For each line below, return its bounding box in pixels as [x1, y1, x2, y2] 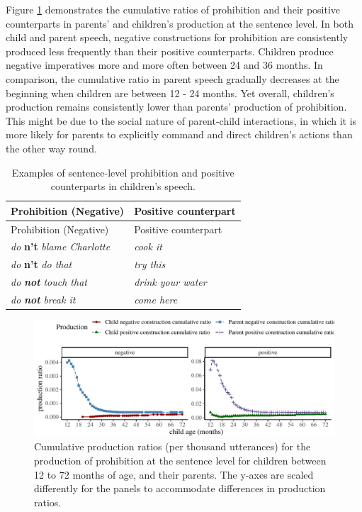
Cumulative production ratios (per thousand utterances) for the [34, 439, 311, 454]
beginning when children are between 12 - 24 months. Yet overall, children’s [6, 85, 334, 100]
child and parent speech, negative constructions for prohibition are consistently [6, 30, 349, 45]
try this [134, 257, 166, 272]
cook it [134, 239, 162, 254]
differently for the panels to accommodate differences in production [34, 481, 326, 496]
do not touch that [11, 274, 87, 289]
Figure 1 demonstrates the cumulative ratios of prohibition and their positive [6, 2, 341, 16]
